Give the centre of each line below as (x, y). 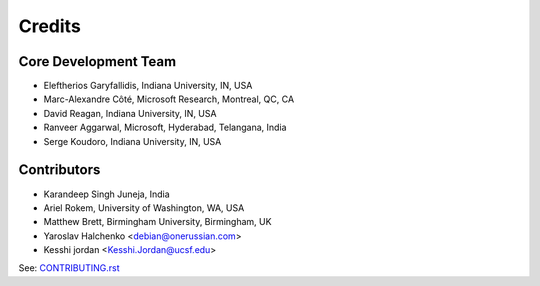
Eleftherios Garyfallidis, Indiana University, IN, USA (148, 86)
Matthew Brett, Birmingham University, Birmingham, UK (157, 222)
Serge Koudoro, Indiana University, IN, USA (132, 141)
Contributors (59, 170)
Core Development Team (97, 61)
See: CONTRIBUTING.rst (69, 268)
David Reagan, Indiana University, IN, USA (130, 113)
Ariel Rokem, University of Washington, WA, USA (144, 207)
